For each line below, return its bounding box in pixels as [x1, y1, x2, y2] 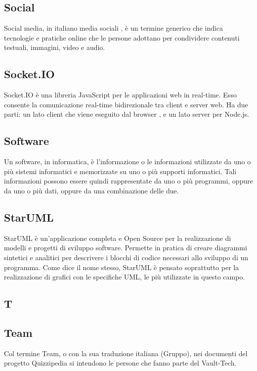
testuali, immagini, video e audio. [4, 42, 105, 52]
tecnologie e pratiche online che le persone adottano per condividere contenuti [4, 32, 240, 43]
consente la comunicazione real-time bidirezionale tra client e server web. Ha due [4, 99, 248, 109]
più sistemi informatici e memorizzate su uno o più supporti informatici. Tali [4, 166, 237, 176]
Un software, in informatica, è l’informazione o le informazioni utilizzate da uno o [4, 156, 251, 167]
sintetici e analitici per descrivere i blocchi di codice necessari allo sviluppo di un [4, 252, 249, 262]
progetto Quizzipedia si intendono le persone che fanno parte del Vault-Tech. [4, 358, 237, 368]
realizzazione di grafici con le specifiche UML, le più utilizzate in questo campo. [4, 272, 245, 282]
